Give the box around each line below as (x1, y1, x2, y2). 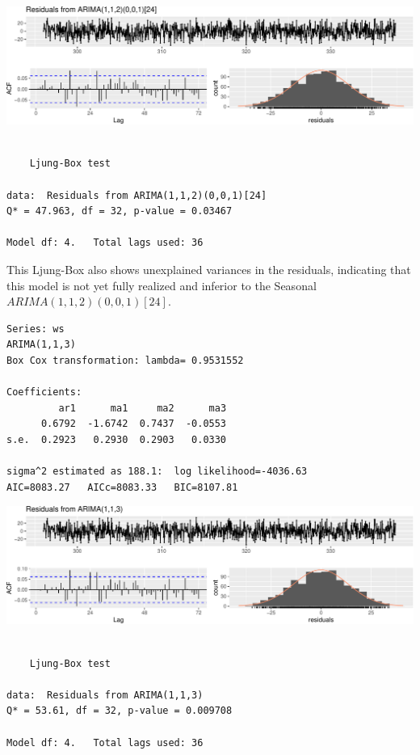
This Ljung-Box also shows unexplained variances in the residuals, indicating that (6, 260, 411, 277)
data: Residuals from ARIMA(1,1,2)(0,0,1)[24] (6, 189, 267, 201)
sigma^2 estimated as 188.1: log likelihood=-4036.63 (6, 466, 308, 478)
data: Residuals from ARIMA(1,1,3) (6, 689, 204, 701)
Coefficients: (6, 386, 82, 399)
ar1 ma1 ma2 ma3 (58, 402, 227, 414)
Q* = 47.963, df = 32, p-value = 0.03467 (6, 205, 233, 217)
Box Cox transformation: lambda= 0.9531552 (6, 354, 244, 366)
